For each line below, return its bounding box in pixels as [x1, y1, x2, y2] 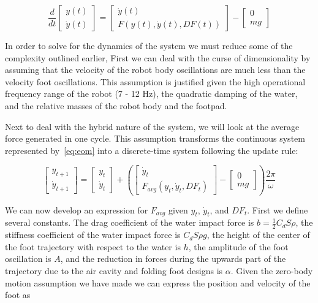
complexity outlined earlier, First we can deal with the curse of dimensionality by [5, 51, 311, 64]
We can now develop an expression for [5, 203, 148, 216]
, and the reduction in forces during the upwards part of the [60, 252, 286, 265]
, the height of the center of [206, 228, 310, 241]
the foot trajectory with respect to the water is [5, 240, 181, 253]
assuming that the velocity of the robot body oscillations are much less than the [5, 63, 306, 76]
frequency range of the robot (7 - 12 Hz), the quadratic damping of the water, [5, 87, 298, 100]
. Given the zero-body [230, 264, 313, 277]
